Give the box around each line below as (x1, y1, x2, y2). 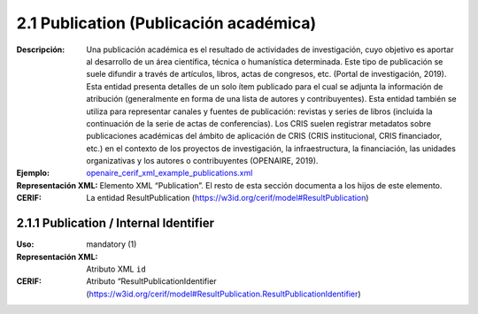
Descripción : (16, 44, 66, 55)
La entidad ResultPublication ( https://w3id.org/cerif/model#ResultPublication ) (86, 193, 369, 203)
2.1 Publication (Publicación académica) (16, 13, 317, 33)
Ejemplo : (16, 168, 50, 179)
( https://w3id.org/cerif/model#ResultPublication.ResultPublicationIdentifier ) (86, 288, 362, 299)
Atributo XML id (86, 264, 146, 274)
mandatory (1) (86, 239, 137, 249)
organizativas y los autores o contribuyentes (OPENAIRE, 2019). (86, 156, 319, 166)
